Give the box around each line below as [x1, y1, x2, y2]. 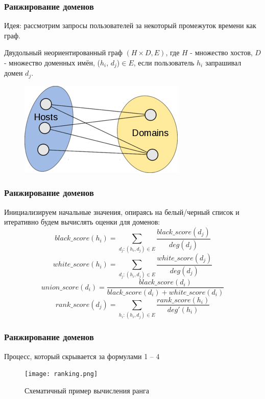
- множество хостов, [190, 47, 253, 58]
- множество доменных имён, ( [4, 57, 100, 68]
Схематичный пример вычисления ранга [25, 385, 149, 395]
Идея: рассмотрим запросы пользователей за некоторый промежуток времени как [4, 20, 256, 31]
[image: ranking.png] [25, 370, 98, 378]
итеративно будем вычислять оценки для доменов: [4, 216, 160, 227]
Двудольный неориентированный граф [4, 47, 123, 58]
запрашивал [205, 57, 242, 68]
